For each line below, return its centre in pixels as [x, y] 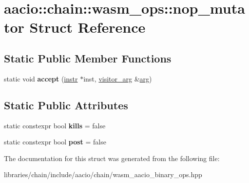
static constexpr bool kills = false [55, 125]
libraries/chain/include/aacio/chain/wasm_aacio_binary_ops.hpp [103, 174]
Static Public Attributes [66, 105]
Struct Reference [87, 27]
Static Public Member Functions [88, 58]
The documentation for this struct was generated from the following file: [112, 158]
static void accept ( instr [41, 78]
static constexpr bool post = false [55, 142]
